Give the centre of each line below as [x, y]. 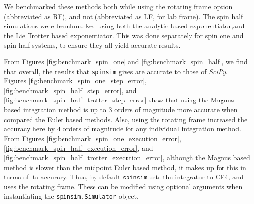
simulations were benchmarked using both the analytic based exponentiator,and [124, 26]
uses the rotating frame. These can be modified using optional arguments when [123, 186]
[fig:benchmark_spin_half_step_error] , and [70, 90]
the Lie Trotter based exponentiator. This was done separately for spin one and [124, 35]
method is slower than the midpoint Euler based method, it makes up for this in [125, 167]
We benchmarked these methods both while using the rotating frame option [118, 6]
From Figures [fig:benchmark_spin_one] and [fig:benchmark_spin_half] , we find [126, 61]
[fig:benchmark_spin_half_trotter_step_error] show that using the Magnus [119, 100]
